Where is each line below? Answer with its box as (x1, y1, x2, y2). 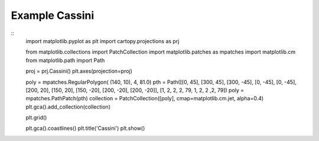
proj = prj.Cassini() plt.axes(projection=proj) (25, 68, 133, 75)
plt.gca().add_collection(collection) (25, 103, 110, 110)
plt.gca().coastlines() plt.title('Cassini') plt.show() (25, 124, 145, 132)
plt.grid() (25, 114, 47, 121)
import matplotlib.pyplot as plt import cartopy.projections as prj (25, 37, 180, 44)
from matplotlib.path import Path (25, 57, 105, 64)
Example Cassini (11, 9, 95, 22)
